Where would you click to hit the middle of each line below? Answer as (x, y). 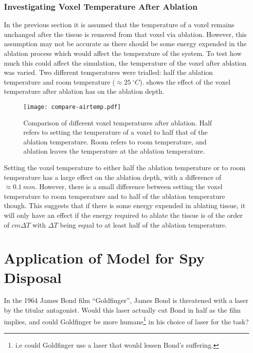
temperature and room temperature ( (60, 81)
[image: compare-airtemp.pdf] (72, 107)
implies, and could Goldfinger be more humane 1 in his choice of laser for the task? (126, 320)
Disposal (33, 277)
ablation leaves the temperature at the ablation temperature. (114, 151)
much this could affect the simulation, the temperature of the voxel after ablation (125, 62)
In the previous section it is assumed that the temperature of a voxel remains (119, 25)
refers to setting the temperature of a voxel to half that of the (116, 132)
